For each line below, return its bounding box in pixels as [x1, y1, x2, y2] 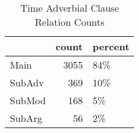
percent [92, 39, 130, 53]
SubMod [10, 93, 46, 107]
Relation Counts [34, 15, 105, 29]
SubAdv [10, 75, 44, 89]
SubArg [10, 111, 42, 125]
